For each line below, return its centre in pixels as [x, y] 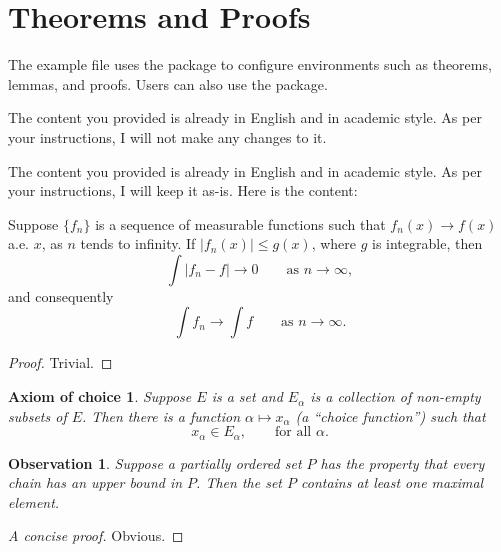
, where [333, 243]
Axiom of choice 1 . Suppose [100, 396]
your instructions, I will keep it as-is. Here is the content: [183, 190]
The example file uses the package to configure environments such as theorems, [250, 64]
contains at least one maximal [392, 482]
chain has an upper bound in [95, 482]
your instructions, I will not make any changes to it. [167, 136]
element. [34, 501]
